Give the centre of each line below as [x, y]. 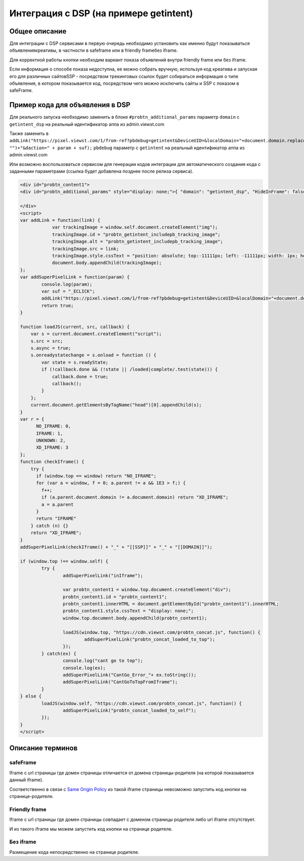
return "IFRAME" [56, 519]
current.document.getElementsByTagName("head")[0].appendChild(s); [116, 405]
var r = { [32, 419]
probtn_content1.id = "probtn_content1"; [115, 597]
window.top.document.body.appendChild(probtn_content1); [135, 618]
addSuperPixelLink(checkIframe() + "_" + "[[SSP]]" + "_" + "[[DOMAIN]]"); [116, 547]
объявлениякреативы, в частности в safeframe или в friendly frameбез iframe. [94, 50]
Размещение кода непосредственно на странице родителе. [74, 852]
